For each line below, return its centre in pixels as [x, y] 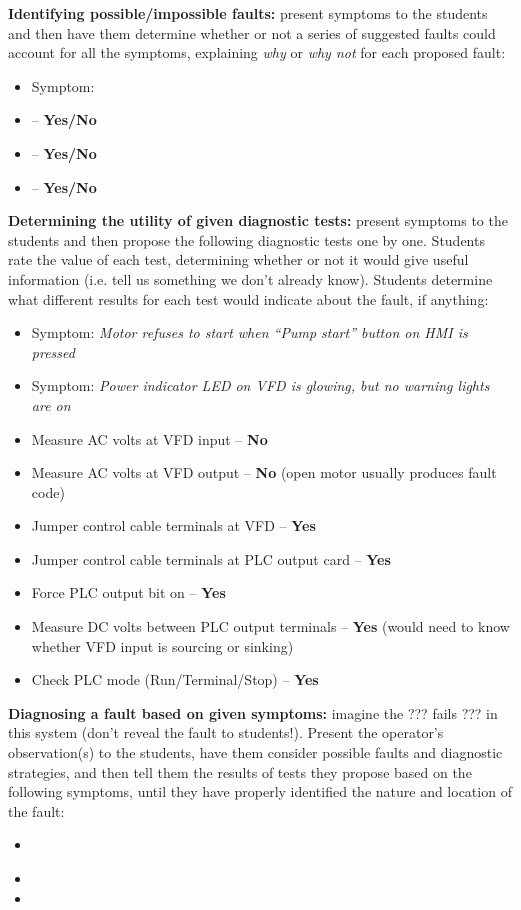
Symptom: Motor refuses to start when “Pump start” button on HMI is [249, 332]
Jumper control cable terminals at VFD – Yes [173, 525]
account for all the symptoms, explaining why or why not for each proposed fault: [257, 52]
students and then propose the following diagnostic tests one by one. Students [246, 239]
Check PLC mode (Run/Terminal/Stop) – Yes [175, 679]
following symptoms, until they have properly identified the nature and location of [260, 791]
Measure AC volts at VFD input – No [149, 438]
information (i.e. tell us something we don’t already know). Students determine [250, 278]
